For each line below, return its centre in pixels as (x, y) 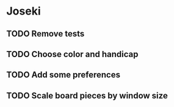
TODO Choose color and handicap (72, 54)
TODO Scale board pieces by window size (87, 95)
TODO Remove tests (45, 34)
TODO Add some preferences (63, 75)
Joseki (24, 11)
